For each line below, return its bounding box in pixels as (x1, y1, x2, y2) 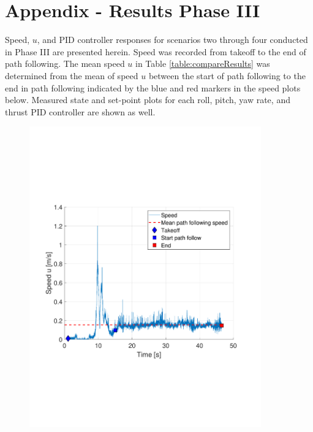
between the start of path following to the (148, 69, 306, 82)
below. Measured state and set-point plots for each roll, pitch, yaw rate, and (5, 93, 290, 106)
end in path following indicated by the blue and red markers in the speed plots (5, 81, 301, 94)
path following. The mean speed (5, 57, 125, 70)
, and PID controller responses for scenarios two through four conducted (37, 33, 308, 46)
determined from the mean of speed (5, 69, 138, 82)
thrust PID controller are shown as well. (5, 105, 156, 118)
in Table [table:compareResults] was (135, 57, 270, 70)
